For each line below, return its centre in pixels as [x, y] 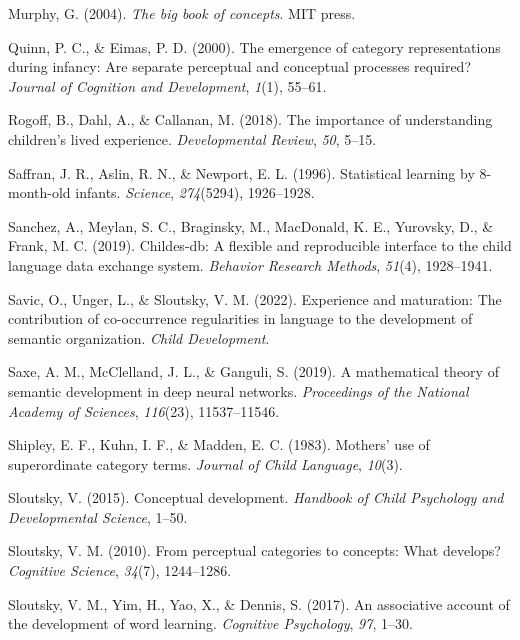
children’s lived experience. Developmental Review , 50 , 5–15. [192, 138]
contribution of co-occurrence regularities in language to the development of [240, 318]
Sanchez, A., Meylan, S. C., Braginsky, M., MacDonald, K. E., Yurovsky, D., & [251, 225]
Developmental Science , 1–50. [98, 516]
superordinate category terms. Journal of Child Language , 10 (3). [205, 463]
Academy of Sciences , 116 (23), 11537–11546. [144, 410]
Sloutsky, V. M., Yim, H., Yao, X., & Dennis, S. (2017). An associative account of [259, 603]
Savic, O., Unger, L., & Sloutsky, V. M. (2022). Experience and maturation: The [255, 298]
